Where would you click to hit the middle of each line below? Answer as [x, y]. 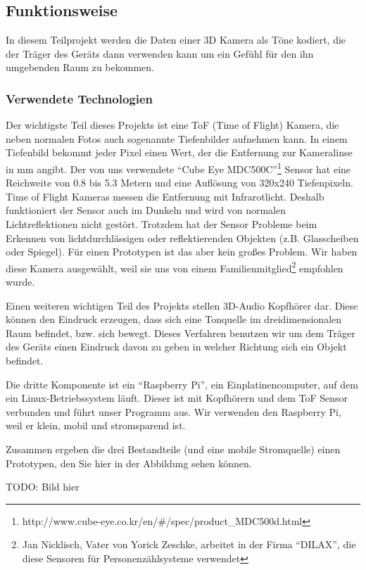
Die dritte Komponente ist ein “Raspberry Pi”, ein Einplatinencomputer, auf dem [182, 384]
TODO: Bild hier [43, 487]
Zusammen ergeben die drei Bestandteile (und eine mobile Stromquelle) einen [173, 449]
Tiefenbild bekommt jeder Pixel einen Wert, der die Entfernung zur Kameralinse [179, 152]
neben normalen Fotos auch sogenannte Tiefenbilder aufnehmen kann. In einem [177, 138]
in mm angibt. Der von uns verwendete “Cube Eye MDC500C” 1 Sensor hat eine [178, 167]
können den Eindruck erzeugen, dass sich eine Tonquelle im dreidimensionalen [174, 319]
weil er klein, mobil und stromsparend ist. [96, 425]
